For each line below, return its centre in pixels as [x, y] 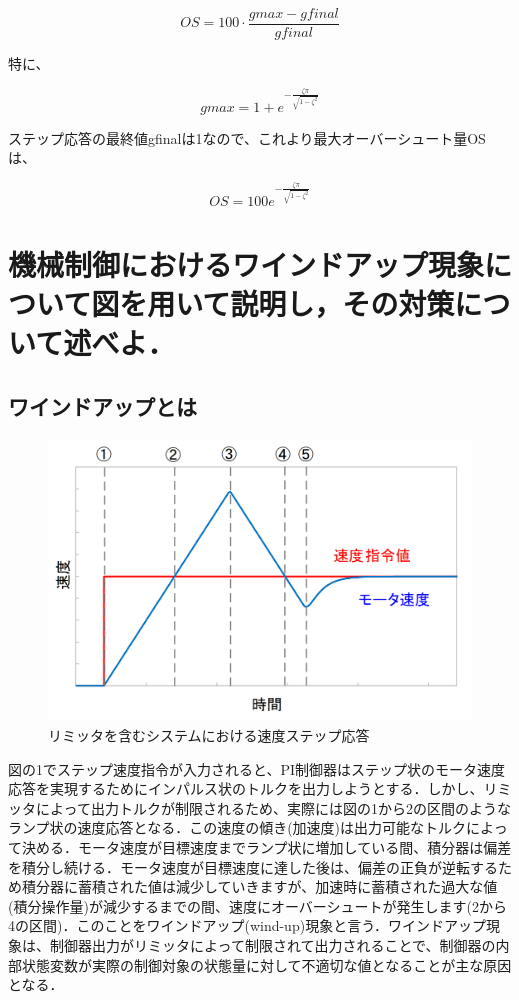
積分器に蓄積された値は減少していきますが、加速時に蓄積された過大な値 [259, 886]
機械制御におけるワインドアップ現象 [246, 263]
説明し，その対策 [342, 303]
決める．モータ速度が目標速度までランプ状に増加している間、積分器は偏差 [266, 847]
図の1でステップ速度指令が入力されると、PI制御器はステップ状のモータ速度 [257, 768]
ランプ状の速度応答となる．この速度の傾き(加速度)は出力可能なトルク [237, 827]
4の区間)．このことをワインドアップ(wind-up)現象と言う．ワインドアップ [247, 925]
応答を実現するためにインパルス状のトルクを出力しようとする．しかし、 [246, 788]
